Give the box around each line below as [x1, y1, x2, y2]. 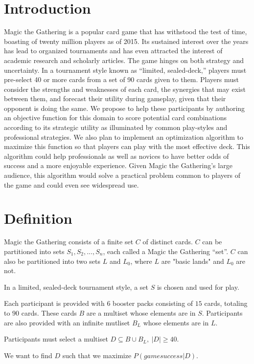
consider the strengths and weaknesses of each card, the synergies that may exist [4, 84, 246, 94]
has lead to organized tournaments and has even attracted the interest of [4, 45, 223, 56]
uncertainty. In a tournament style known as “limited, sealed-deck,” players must [4, 64, 247, 75]
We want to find [4, 350, 52, 360]
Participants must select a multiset [4, 334, 108, 344]
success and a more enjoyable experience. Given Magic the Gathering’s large [4, 160, 232, 171]
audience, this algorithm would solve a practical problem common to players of [4, 170, 240, 180]
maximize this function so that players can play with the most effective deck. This [4, 141, 250, 151]
